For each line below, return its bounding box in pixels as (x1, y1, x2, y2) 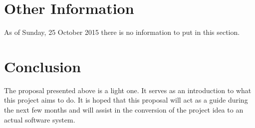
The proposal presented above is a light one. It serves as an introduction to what (4, 85, 252, 95)
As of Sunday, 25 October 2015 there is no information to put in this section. (4, 27, 240, 37)
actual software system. (4, 114, 75, 125)
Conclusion (4, 56, 81, 76)
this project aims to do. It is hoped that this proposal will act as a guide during (4, 95, 248, 105)
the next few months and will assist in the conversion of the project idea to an (4, 105, 244, 115)
